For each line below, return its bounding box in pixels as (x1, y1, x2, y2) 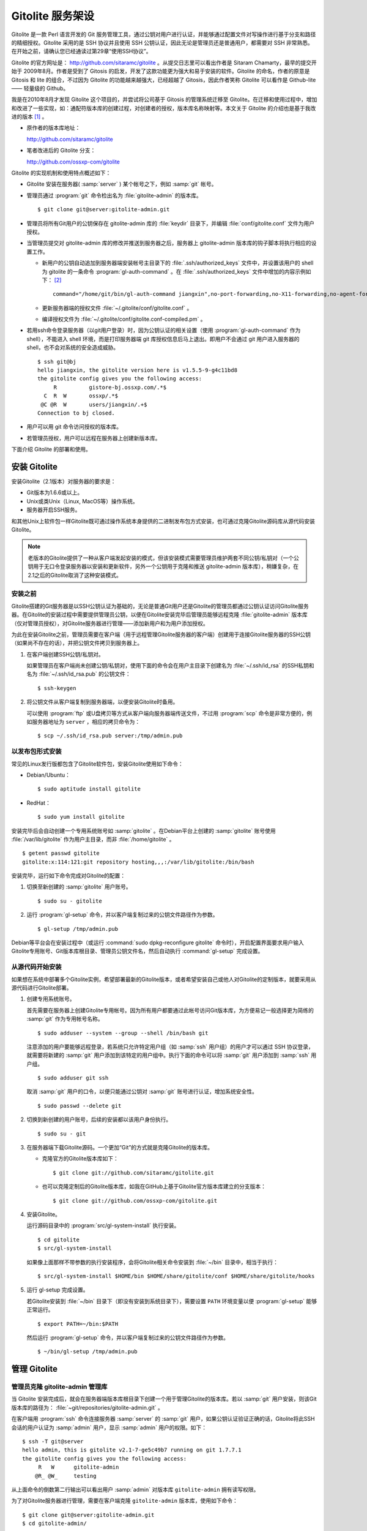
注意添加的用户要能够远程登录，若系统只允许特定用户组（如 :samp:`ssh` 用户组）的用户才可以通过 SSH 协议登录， (26, 1043, 314, 1050)
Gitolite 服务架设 (11, 9, 95, 23)
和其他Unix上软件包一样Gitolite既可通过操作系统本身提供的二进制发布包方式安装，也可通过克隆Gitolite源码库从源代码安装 (11, 517, 315, 525)
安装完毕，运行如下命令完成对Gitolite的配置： (11, 872, 126, 879)
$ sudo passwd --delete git (37, 1102, 122, 1109)
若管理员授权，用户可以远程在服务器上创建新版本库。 (26, 434, 161, 442)
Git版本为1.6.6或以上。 (26, 489, 83, 496)
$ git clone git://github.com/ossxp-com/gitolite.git (53, 1197, 217, 1204)
